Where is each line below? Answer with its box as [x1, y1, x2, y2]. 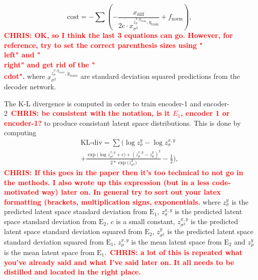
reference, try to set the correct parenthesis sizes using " [4, 39, 203, 50]
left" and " [4, 49, 40, 60]
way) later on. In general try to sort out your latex [41, 187, 221, 197]
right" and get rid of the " [4, 59, 95, 69]
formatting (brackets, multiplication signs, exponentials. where [4, 196, 221, 207]
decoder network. [4, 81, 56, 91]
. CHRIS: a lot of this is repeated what [104, 247, 243, 257]
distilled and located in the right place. [4, 267, 141, 277]
